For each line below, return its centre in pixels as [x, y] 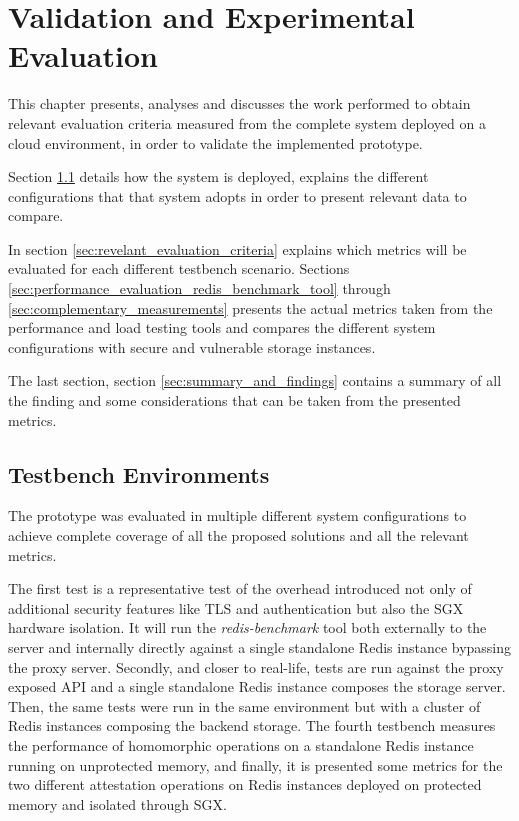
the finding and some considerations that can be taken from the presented [234, 400]
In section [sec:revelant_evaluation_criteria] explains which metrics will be [237, 248]
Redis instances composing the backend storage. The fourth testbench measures [252, 725]
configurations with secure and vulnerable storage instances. [192, 346]
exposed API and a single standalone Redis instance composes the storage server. [257, 686]
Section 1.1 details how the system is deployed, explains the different [218, 176]
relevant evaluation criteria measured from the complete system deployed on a [247, 122]
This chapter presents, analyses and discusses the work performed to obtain [239, 103]
